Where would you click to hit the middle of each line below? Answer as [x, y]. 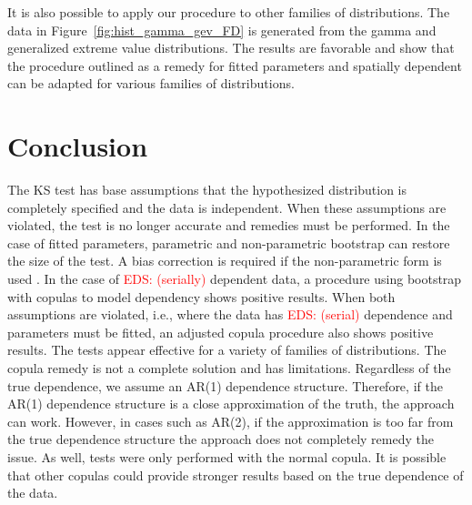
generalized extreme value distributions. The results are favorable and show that [231, 48]
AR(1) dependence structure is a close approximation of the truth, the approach [231, 404]
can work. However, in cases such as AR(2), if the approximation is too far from [231, 421]
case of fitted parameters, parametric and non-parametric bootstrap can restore [229, 242]
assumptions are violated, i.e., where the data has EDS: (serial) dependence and [230, 314]
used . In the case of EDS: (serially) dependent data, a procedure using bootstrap [235, 279]
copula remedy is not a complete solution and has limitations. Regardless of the [229, 368]
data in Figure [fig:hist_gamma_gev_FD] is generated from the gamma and [222, 30]
